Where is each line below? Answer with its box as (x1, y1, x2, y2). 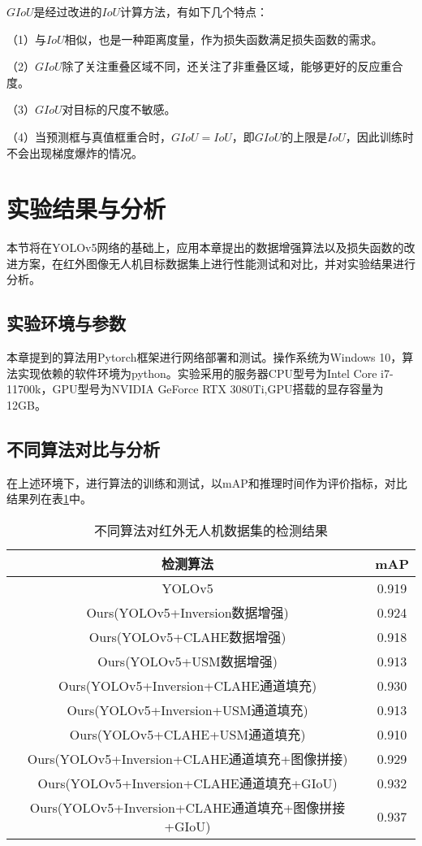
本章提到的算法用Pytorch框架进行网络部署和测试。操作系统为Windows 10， (6, 349, 403, 366)
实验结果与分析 (6, 192, 166, 225)
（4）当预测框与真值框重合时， (6, 128, 171, 145)
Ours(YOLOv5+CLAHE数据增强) (88, 627, 286, 647)
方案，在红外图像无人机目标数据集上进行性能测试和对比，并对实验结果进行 (17, 254, 416, 271)
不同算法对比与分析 (6, 436, 160, 462)
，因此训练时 (345, 128, 414, 145)
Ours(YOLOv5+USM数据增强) (97, 652, 278, 671)
